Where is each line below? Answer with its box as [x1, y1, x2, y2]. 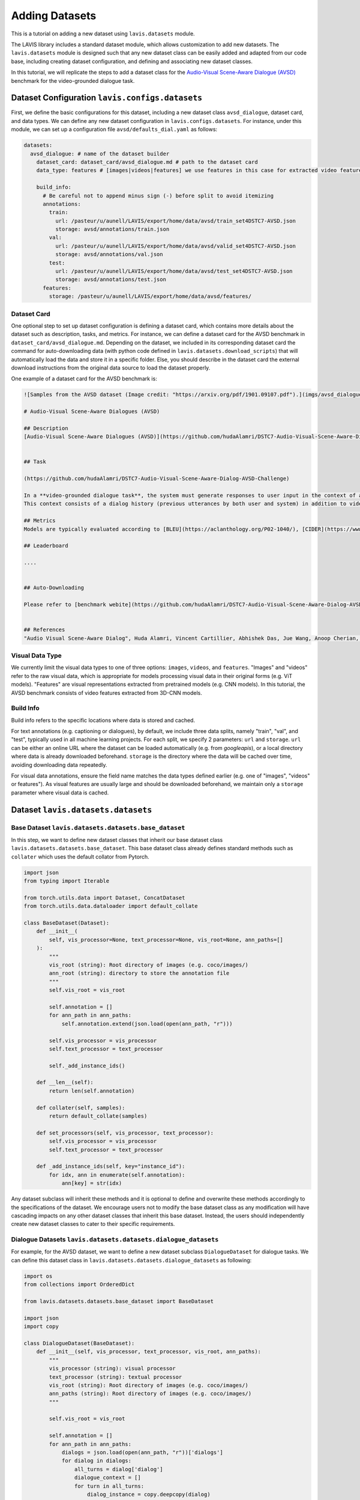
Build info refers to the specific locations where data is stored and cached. [11, 716, 195, 724]
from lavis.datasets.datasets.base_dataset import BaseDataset [23, 1298, 214, 1304]
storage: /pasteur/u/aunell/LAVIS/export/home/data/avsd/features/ [49, 293, 252, 300]
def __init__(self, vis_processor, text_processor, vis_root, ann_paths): [36, 1348, 261, 1355]
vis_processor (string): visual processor [49, 1365, 176, 1372]
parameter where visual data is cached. [11, 789, 109, 796]
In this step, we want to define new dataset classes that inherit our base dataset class [11, 836, 223, 843]
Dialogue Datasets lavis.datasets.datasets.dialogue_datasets [11, 1235, 219, 1244]
